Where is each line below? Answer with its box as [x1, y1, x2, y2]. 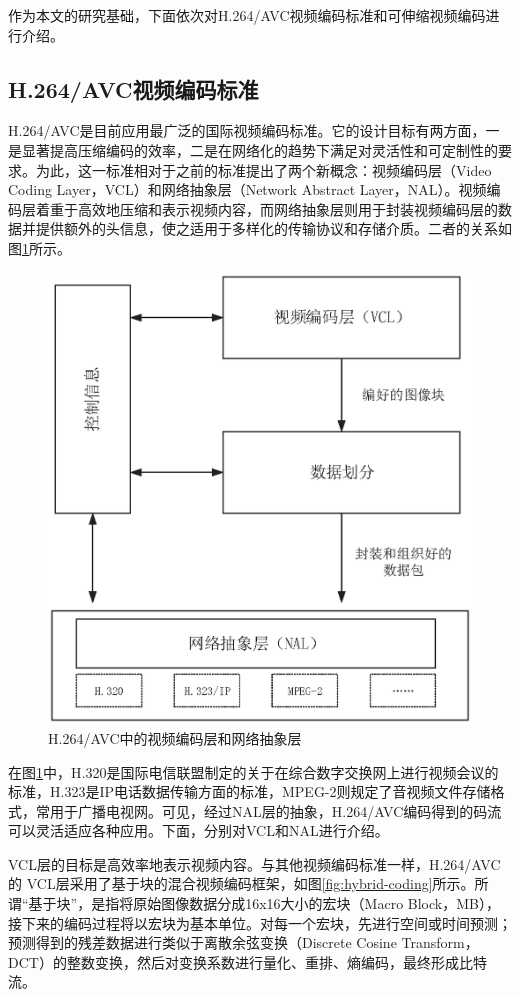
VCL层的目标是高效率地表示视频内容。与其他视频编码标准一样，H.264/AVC [8, 853, 501, 874]
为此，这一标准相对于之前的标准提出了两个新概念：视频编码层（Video [35, 159, 492, 180]
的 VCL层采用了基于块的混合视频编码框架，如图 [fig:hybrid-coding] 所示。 [8, 873, 475, 894]
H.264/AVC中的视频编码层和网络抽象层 [48, 727, 302, 748]
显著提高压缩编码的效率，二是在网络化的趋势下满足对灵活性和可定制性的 [21, 139, 498, 160]
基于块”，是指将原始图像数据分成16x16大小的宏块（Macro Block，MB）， [28, 893, 500, 914]
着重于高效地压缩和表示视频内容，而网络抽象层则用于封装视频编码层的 [35, 198, 498, 219]
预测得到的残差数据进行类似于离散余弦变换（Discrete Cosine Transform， [8, 932, 479, 953]
